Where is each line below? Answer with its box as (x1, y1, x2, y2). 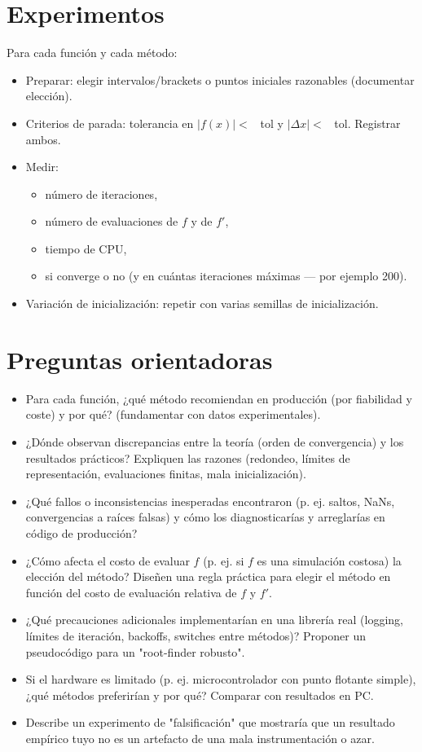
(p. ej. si (203, 552, 244, 569)
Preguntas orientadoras (7, 342, 273, 376)
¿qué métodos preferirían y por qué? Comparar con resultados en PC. (25, 686, 374, 703)
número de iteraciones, (45, 185, 158, 202)
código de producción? (25, 524, 138, 541)
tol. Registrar (334, 114, 401, 131)
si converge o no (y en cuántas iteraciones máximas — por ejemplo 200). (45, 267, 407, 284)
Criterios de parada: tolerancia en (25, 114, 194, 131)
